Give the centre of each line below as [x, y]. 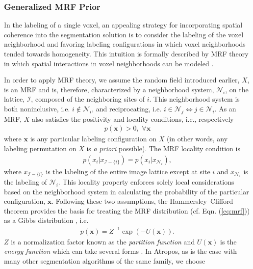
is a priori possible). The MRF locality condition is [163, 148]
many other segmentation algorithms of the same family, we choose [105, 260]
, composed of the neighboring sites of [88, 99]
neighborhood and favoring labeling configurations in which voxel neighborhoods [125, 44]
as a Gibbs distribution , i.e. [46, 220]
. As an [225, 108]
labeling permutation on [40, 148]
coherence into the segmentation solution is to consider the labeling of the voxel [124, 34]
